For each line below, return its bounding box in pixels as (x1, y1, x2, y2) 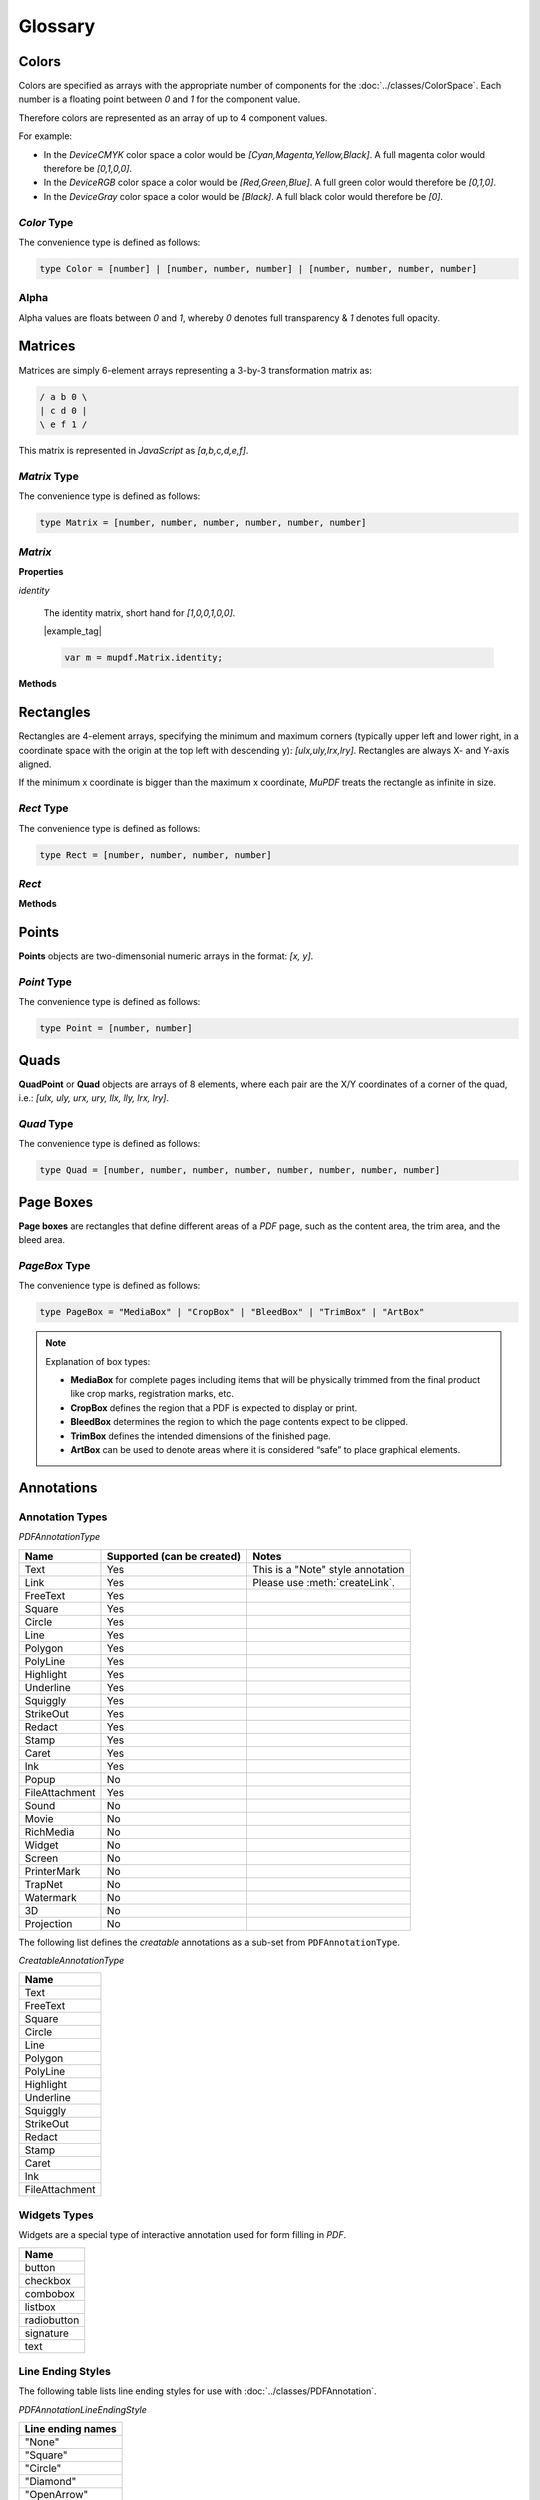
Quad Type (18, 1116, 74, 1130)
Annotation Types (18, 1510, 108, 1524)
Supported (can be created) (106, 1549, 242, 1563)
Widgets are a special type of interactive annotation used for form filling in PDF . (18, 2229, 347, 2241)
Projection (24, 1916, 73, 1930)
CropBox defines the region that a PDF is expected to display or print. (70, 1401, 358, 1414)
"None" (24, 2435, 60, 2449)
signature (24, 2326, 70, 2340)
